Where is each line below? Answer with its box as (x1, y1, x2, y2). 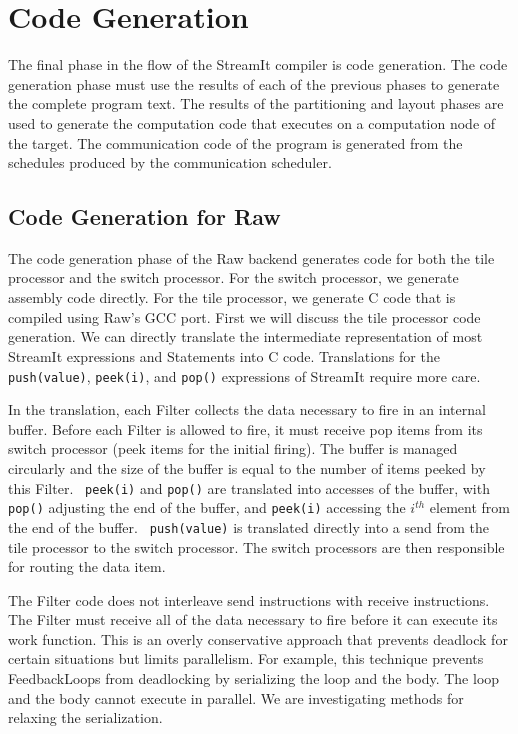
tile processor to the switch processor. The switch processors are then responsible (8, 536, 505, 557)
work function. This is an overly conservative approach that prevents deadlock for (8, 628, 508, 649)
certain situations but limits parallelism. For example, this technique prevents (8, 648, 484, 669)
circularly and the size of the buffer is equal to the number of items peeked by (8, 457, 486, 478)
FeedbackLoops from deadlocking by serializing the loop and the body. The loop (8, 668, 500, 689)
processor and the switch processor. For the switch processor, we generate (8, 267, 459, 288)
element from (429, 497, 510, 518)
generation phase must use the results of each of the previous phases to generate (8, 73, 500, 94)
